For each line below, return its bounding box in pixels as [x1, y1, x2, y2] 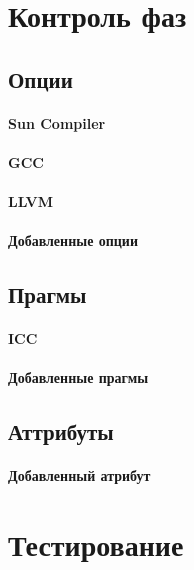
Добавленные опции [8, 230, 138, 251]
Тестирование [8, 524, 184, 565]
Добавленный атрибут [8, 465, 151, 486]
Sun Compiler [8, 112, 106, 133]
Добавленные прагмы [8, 367, 149, 388]
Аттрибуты [8, 416, 114, 447]
